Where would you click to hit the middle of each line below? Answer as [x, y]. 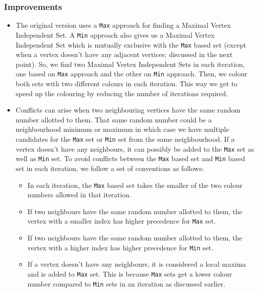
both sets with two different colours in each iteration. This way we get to [127, 84]
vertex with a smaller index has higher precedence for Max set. [122, 221]
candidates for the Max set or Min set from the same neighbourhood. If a [125, 139]
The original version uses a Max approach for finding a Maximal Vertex [123, 25]
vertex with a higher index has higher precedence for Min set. [120, 247]
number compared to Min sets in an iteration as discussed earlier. [126, 283]
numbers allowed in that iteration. [79, 195]
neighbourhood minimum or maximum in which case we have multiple [122, 129]
